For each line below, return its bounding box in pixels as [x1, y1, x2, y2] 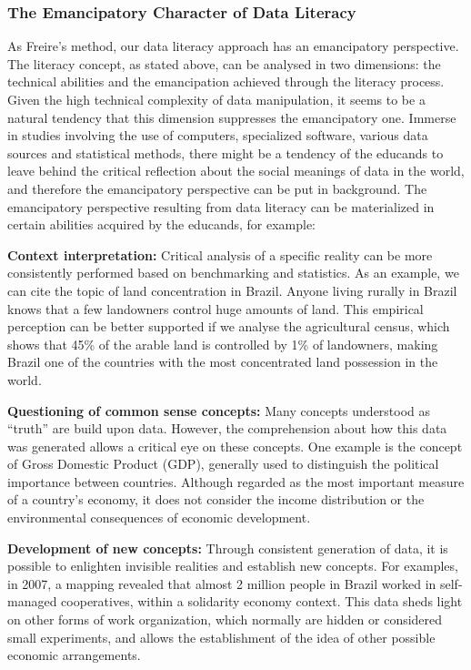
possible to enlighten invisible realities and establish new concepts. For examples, [7, 556, 458, 575]
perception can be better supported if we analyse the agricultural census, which [7, 317, 450, 336]
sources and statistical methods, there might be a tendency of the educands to [7, 143, 444, 162]
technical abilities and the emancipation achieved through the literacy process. [7, 72, 445, 91]
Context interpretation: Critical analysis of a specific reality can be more [7, 245, 433, 264]
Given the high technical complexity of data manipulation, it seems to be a [7, 90, 426, 108]
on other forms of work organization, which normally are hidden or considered [7, 610, 443, 629]
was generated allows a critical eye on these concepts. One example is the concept [7, 436, 463, 455]
